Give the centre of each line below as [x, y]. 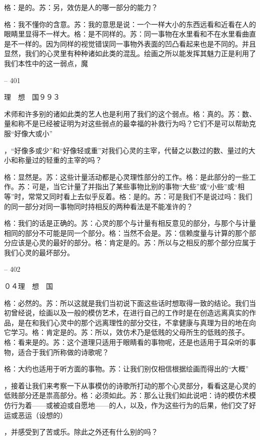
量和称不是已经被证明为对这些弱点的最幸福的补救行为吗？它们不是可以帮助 [126, 123]
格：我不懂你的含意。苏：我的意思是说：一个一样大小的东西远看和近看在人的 [130, 24]
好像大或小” [33, 133]
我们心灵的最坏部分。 [39, 252]
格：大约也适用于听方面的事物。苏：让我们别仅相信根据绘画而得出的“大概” [126, 369]
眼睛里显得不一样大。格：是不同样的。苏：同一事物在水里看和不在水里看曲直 [130, 34]
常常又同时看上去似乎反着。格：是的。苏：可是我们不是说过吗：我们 [140, 196]
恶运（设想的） [42, 415]
